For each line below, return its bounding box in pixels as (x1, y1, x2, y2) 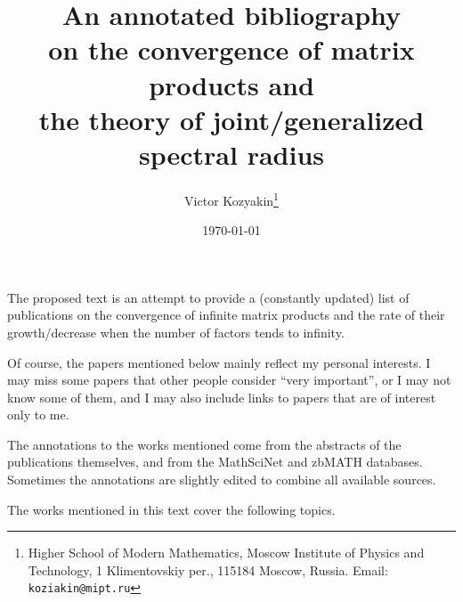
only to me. (7, 405, 69, 424)
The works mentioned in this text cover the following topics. (7, 500, 336, 518)
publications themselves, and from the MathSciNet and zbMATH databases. (7, 452, 423, 471)
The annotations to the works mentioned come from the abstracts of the (7, 435, 402, 453)
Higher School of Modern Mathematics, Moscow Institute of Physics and (28, 543, 425, 562)
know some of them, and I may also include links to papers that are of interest (7, 387, 436, 406)
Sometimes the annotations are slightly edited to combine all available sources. (7, 470, 436, 489)
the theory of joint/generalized (38, 101, 425, 137)
